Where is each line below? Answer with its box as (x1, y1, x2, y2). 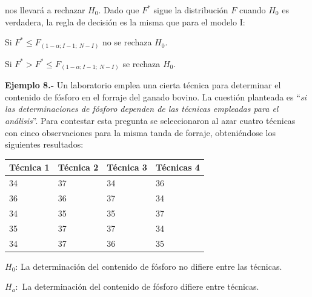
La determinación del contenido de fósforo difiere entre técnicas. (22, 280, 259, 293)
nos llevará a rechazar (5, 4, 85, 16)
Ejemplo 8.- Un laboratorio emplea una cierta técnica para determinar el (5, 79, 281, 91)
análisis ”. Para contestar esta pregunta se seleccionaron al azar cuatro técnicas (5, 114, 296, 126)
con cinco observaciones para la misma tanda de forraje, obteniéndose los (5, 126, 276, 139)
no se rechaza (102, 36, 152, 48)
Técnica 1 (9, 161, 50, 174)
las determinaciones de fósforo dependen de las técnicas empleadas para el (5, 102, 279, 115)
